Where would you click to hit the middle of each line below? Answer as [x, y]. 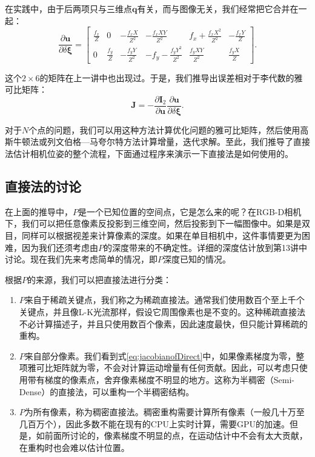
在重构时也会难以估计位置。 [74, 447]
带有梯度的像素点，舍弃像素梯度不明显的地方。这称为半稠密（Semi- [161, 379]
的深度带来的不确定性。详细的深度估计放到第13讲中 [205, 247]
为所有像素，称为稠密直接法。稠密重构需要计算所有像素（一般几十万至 [164, 412]
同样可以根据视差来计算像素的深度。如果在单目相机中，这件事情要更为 [161, 235]
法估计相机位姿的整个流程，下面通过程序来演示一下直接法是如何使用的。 [149, 153]
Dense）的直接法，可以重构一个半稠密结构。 [107, 391]
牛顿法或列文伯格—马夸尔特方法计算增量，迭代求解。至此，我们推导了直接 [161, 142]
